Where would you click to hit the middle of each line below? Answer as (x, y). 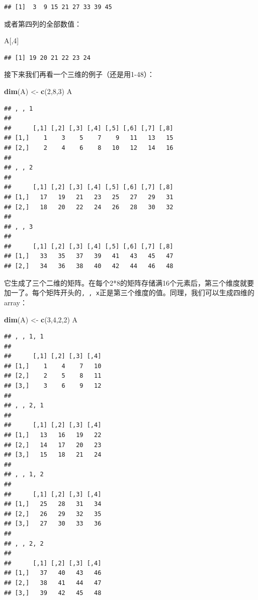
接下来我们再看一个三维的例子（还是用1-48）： (79, 74)
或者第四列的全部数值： (43, 23)
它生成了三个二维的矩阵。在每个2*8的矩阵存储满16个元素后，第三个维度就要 (129, 282)
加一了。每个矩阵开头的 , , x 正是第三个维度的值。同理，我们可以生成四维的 (129, 292)
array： (16, 302)
